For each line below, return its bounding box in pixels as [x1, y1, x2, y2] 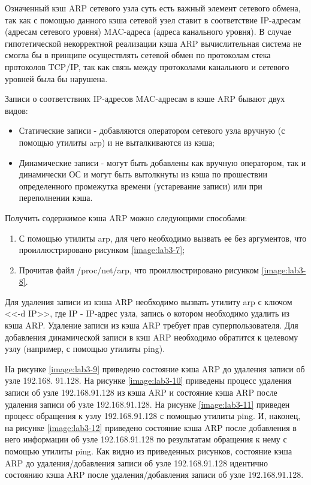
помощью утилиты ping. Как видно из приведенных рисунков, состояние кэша [5, 445, 292, 457]
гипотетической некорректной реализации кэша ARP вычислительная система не [5, 37, 301, 49]
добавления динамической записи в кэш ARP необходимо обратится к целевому [5, 330, 298, 343]
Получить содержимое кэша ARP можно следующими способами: [5, 211, 247, 224]
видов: [5, 104, 28, 116]
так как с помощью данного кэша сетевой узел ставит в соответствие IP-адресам [5, 13, 301, 26]
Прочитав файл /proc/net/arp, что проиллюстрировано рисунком [19, 263, 259, 276]
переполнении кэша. [19, 191, 93, 204]
